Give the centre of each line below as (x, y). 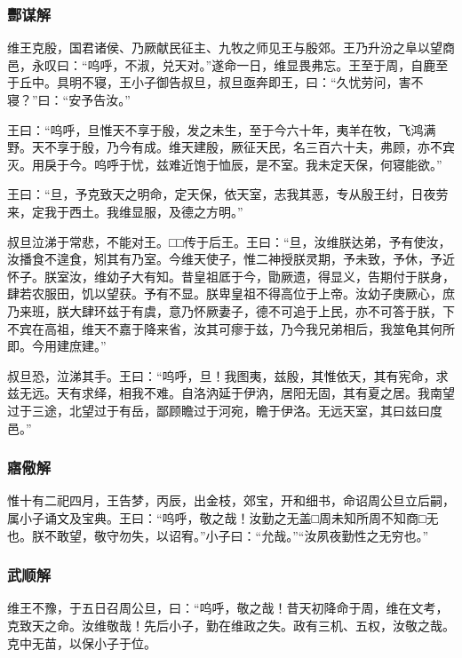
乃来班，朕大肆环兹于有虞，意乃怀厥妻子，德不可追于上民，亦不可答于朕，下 (231, 310)
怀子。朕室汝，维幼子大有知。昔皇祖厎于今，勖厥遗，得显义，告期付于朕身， (231, 276)
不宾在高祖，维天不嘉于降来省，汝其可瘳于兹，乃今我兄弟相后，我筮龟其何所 (231, 328)
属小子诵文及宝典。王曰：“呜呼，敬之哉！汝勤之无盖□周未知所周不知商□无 (223, 517)
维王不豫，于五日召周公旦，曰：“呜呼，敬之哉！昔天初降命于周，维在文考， (228, 608)
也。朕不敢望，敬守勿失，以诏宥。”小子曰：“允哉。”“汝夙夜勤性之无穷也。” (218, 535)
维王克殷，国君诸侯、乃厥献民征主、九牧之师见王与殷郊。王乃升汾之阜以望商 (231, 48)
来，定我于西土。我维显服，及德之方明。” (125, 211)
